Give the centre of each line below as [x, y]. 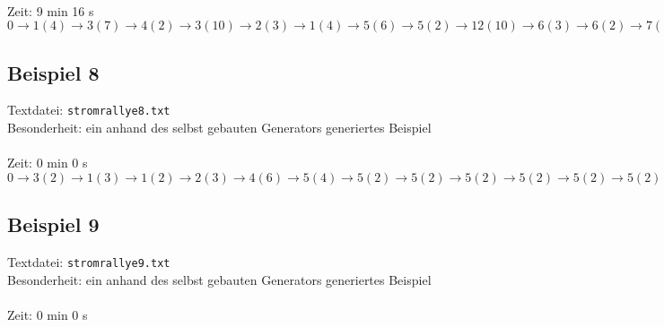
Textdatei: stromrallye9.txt [89, 262]
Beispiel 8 [53, 72]
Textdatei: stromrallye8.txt [89, 110]
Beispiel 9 [53, 224]
